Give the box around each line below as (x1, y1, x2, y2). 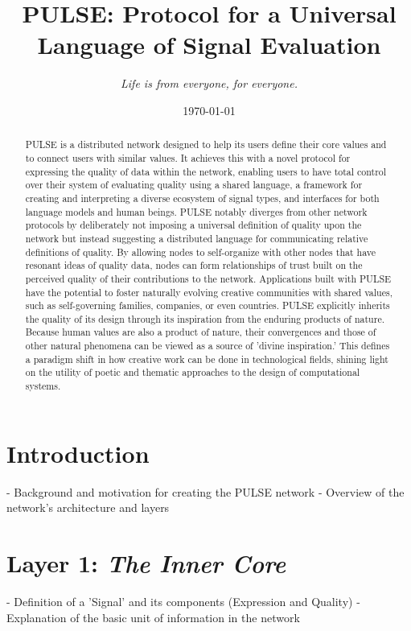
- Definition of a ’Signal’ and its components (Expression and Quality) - (6, 593, 360, 610)
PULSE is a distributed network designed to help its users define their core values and (25, 138, 387, 151)
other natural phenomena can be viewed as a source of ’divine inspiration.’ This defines (25, 339, 390, 353)
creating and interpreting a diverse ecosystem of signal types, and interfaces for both (25, 191, 380, 204)
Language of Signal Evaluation (37, 28, 381, 61)
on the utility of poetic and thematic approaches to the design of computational (25, 365, 360, 379)
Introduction (6, 436, 150, 469)
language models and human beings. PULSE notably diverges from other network (25, 204, 368, 218)
